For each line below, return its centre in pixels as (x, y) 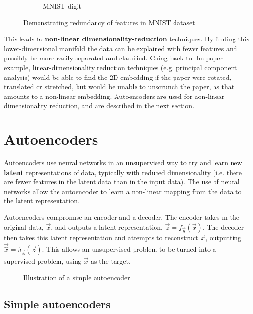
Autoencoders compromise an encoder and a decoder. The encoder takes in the (122, 217)
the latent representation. (42, 201)
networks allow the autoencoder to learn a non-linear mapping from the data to (123, 191)
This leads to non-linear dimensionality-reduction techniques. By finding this (127, 39)
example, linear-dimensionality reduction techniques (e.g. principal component (121, 67)
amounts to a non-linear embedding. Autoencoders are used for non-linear (114, 96)
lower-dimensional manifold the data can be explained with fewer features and (121, 48)
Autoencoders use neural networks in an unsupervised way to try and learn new (123, 163)
